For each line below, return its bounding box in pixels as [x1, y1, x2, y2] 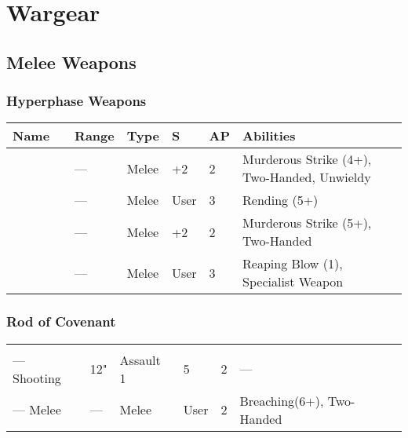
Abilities [242, 126, 296, 145]
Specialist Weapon [242, 272, 344, 291]
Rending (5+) [242, 191, 319, 210]
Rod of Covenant [6, 312, 116, 331]
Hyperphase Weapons [6, 91, 147, 111]
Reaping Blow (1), [242, 254, 343, 273]
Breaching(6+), [239, 391, 324, 410]
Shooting [13, 368, 61, 387]
